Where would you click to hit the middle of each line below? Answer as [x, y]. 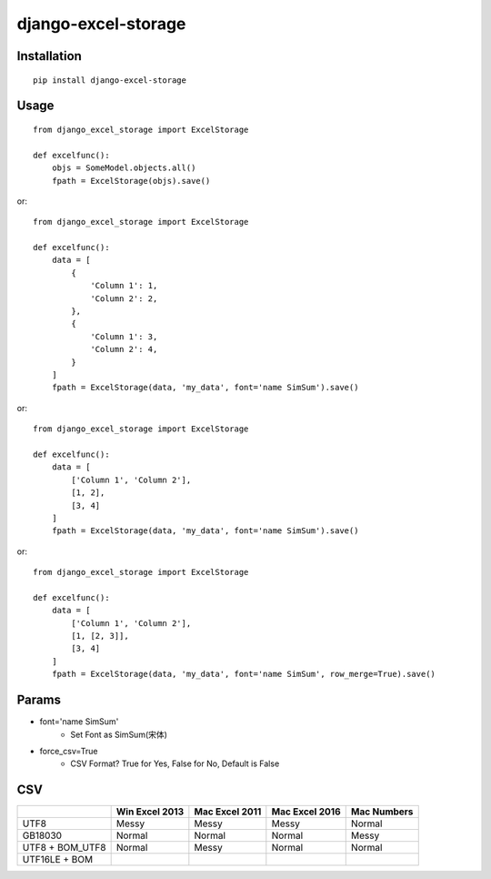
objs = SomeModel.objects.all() [124, 168]
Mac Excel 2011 [228, 812]
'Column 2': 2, [124, 298]
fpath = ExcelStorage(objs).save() [131, 181]
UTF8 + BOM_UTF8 [64, 848]
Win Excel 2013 [150, 812]
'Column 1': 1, [124, 286]
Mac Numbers [382, 812]
